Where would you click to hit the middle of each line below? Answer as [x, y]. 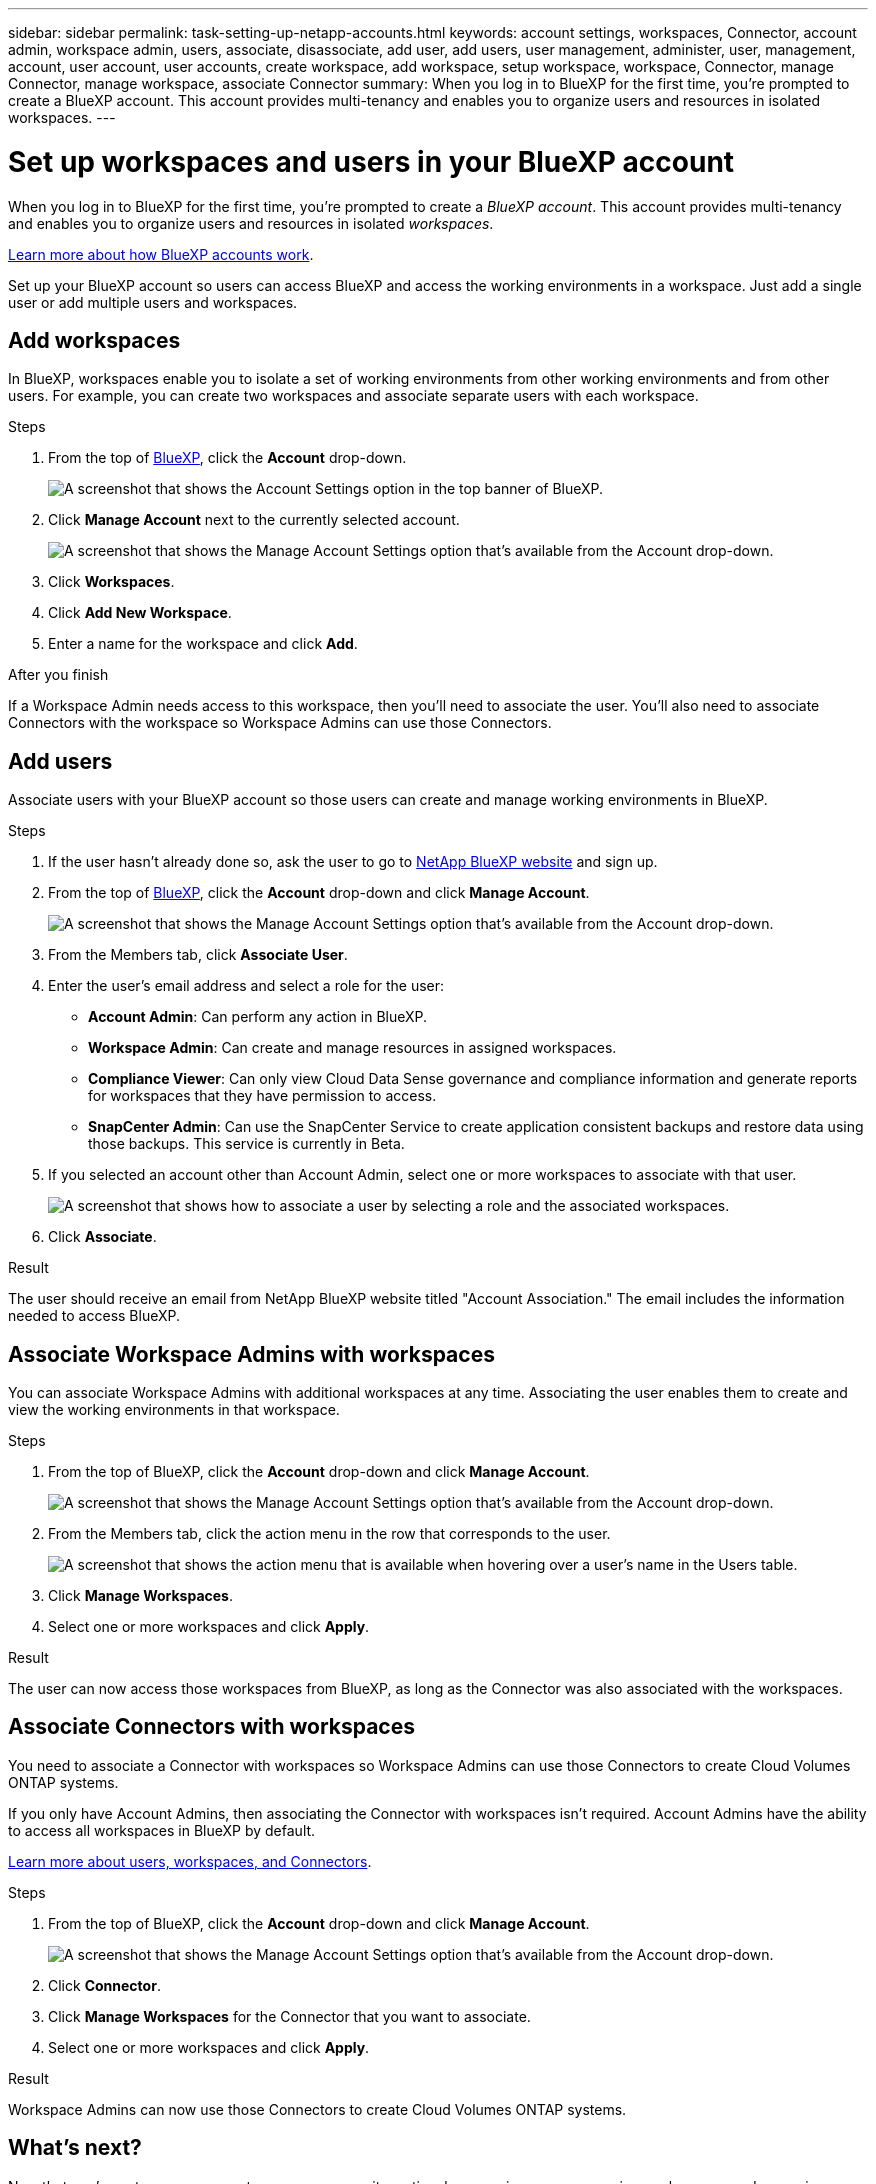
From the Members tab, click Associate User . [198, 955]
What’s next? [75, 2148]
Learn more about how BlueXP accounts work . [161, 254]
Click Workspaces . [111, 582]
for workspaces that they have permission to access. [262, 1096]
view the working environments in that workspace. [174, 1410]
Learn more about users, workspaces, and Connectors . [190, 1861]
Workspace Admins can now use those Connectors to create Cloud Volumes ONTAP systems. [317, 2109]
